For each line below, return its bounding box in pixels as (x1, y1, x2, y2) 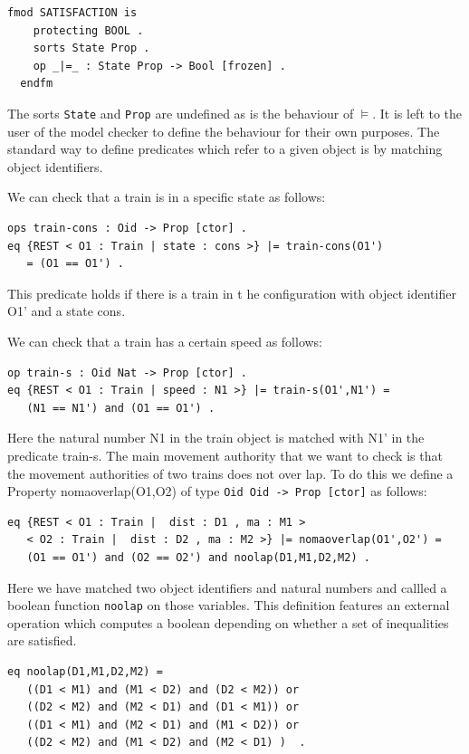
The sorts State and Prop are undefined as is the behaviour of (7, 103, 354, 122)
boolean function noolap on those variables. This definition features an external (7, 596, 450, 615)
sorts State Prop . (33, 42, 150, 55)
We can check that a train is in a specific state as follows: (7, 187, 326, 206)
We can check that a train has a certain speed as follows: (7, 331, 323, 350)
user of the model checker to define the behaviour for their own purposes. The (7, 121, 440, 140)
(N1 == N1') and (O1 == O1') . (26, 401, 215, 415)
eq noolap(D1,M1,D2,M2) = (7, 665, 163, 678)
